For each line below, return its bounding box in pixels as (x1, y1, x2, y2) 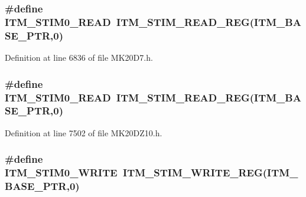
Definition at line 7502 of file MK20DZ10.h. (5, 126, 162, 139)
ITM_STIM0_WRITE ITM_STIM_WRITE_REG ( (5, 165, 268, 180)
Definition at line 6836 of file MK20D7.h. (5, 51, 153, 64)
